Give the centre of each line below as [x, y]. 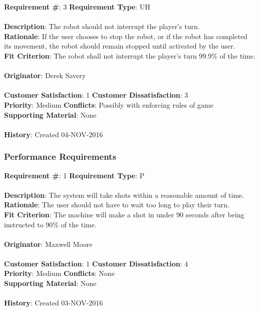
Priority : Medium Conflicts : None [59, 273]
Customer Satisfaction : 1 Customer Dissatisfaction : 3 [96, 95]
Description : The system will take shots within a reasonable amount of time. [124, 195]
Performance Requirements [60, 157]
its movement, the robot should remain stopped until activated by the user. [120, 46]
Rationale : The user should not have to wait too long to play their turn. [117, 205]
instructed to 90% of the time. [50, 224]
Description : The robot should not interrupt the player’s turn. [102, 26]
